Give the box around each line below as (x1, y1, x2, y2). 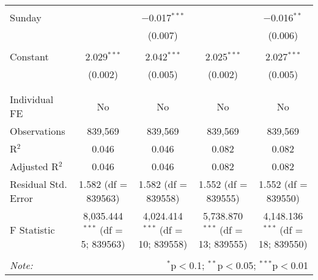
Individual (10, 92, 54, 106)
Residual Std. (10, 177, 67, 191)
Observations (10, 124, 65, 138)
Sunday (10, 10, 42, 24)
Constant (10, 49, 49, 63)
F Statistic (10, 223, 55, 237)
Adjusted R (10, 159, 59, 173)
